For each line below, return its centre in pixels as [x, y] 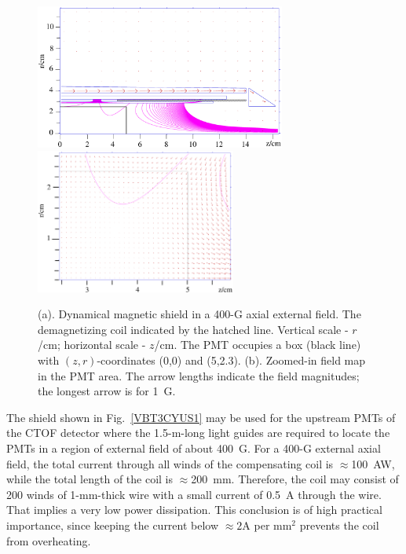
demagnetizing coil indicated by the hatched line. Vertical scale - [193, 329]
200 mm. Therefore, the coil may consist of [295, 479]
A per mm [267, 525]
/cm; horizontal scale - [92, 345]
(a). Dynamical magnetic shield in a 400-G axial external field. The [199, 314]
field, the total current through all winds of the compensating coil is [170, 463]
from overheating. [49, 540]
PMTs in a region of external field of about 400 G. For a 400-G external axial [194, 448]
